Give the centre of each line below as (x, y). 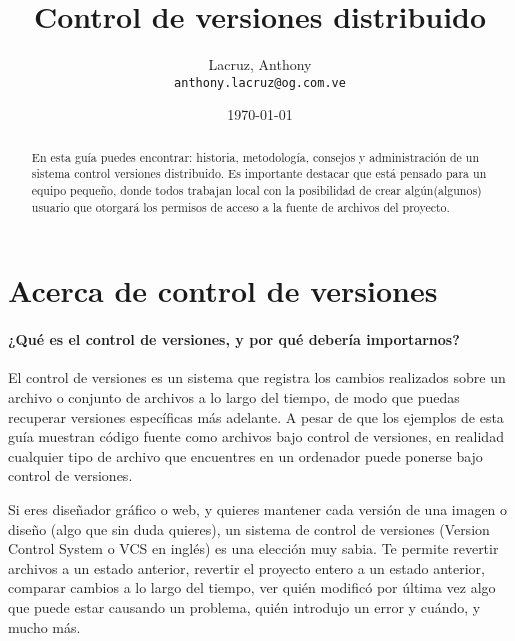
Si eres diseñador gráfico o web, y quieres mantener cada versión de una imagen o (258, 508)
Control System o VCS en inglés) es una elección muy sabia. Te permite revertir (253, 548)
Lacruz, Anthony (260, 64)
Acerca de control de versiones (223, 290)
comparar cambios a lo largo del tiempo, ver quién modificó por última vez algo (252, 587)
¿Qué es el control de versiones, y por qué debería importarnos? (234, 339)
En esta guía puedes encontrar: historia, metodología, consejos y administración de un (255, 156)
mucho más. (44, 626)
